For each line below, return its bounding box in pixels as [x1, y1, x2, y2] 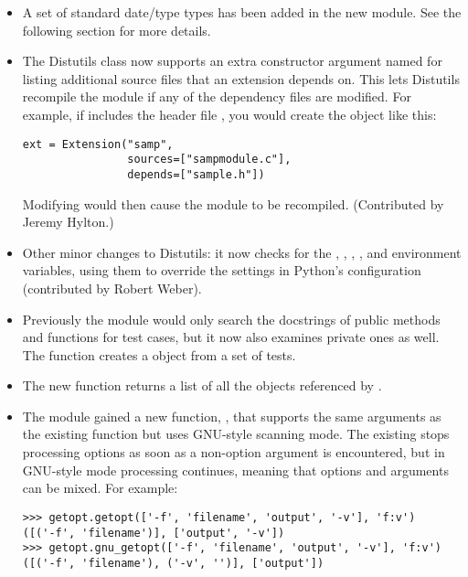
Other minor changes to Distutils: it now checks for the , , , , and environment [22, 242, 462, 262]
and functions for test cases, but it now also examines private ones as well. [22, 327, 440, 347]
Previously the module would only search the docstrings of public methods [22, 309, 441, 328]
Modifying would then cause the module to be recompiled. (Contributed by [22, 194, 444, 213]
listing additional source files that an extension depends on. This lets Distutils [22, 69, 460, 88]
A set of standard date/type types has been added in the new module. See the [22, 3, 462, 21]
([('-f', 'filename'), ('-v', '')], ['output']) [22, 556, 324, 570]
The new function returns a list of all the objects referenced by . [22, 376, 382, 395]
